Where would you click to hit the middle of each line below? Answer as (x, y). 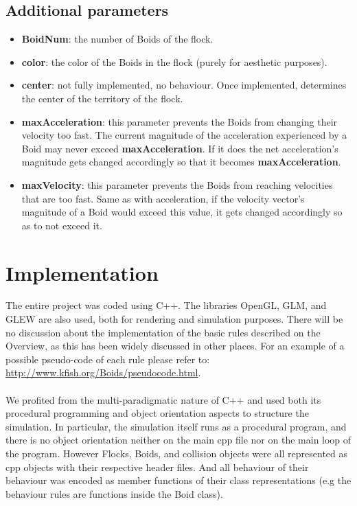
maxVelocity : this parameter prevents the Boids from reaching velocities (177, 184)
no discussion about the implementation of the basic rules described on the (163, 332)
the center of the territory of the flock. (102, 98)
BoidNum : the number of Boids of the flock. (117, 39)
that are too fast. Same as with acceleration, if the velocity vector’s (163, 198)
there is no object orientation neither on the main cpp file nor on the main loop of (178, 440)
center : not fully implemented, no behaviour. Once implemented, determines (184, 85)
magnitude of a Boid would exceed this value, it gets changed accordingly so (182, 212)
